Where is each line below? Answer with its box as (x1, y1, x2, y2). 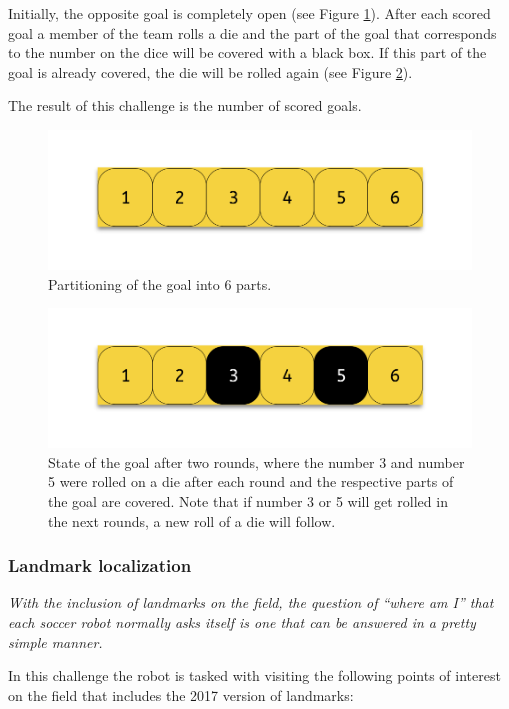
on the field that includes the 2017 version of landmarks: (8, 684, 354, 705)
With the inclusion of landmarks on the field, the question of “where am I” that (8, 592, 494, 613)
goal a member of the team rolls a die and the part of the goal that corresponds (8, 22, 497, 43)
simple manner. (8, 631, 103, 652)
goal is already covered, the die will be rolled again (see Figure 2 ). (8, 61, 413, 82)
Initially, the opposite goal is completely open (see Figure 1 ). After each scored (8, 3, 491, 23)
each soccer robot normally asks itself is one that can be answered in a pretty (8, 611, 476, 632)
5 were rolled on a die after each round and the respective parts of (48, 471, 454, 492)
